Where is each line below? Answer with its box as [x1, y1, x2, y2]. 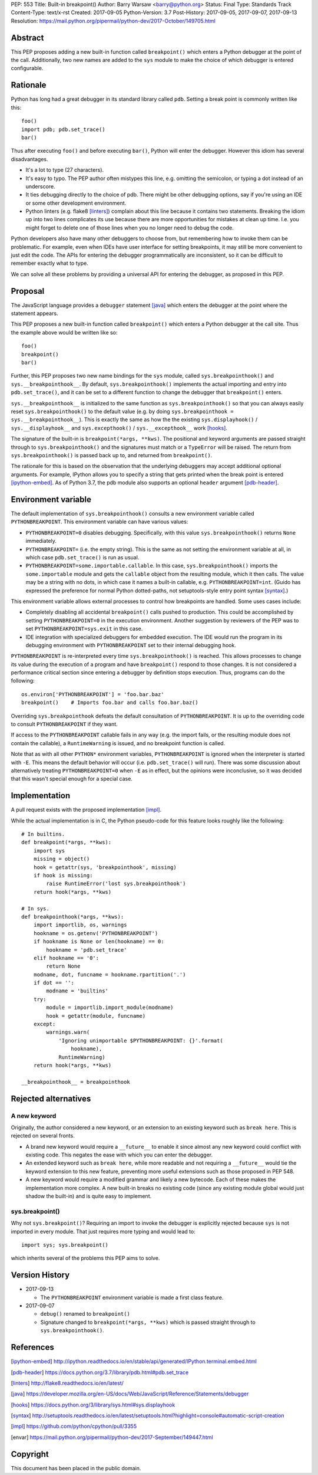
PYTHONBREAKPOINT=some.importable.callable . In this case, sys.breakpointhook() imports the [25, 562, 278, 569]
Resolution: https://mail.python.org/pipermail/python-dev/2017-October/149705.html [11, 17, 216, 24]
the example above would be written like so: [11, 329, 118, 336]
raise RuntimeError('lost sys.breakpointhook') [46, 880, 186, 887]
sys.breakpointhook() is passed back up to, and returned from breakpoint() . [11, 451, 213, 458]
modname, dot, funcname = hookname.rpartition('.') [33, 971, 186, 978]
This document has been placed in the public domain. [11, 1464, 141, 1471]
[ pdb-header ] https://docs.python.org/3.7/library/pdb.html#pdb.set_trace [11, 1369, 189, 1376]
